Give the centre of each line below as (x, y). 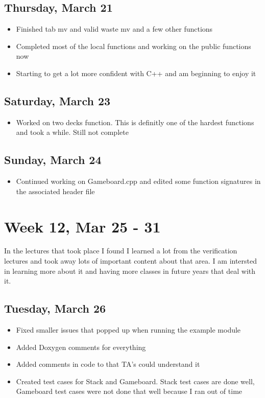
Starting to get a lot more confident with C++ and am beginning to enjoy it (136, 73)
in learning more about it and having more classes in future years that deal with (130, 271)
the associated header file (55, 191)
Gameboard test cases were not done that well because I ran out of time (129, 391)
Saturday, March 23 (57, 100)
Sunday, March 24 (53, 160)
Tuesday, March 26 (55, 308)
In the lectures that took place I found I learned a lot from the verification (121, 251)
